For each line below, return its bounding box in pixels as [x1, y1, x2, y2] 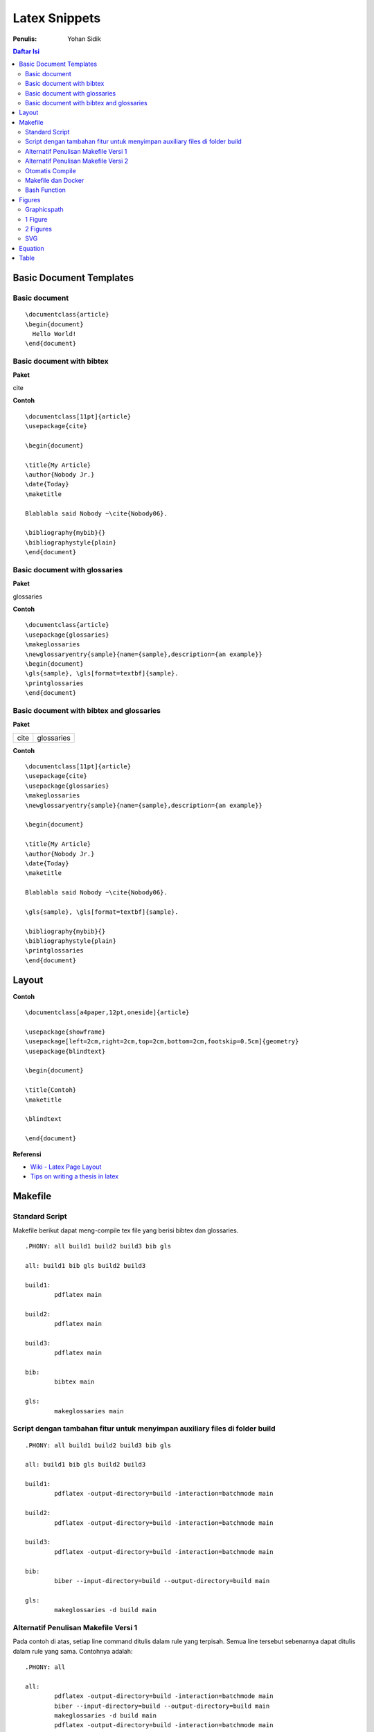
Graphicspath [25, 205, 64, 214]
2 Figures [25, 224, 52, 233]
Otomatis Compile [25, 166, 76, 175]
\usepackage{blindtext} [25, 1047, 106, 1055]
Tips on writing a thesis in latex [30, 1172, 119, 1181]
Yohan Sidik [67, 35, 102, 43]
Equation [19, 244, 44, 252]
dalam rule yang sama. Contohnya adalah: [12, 1647, 133, 1655]
